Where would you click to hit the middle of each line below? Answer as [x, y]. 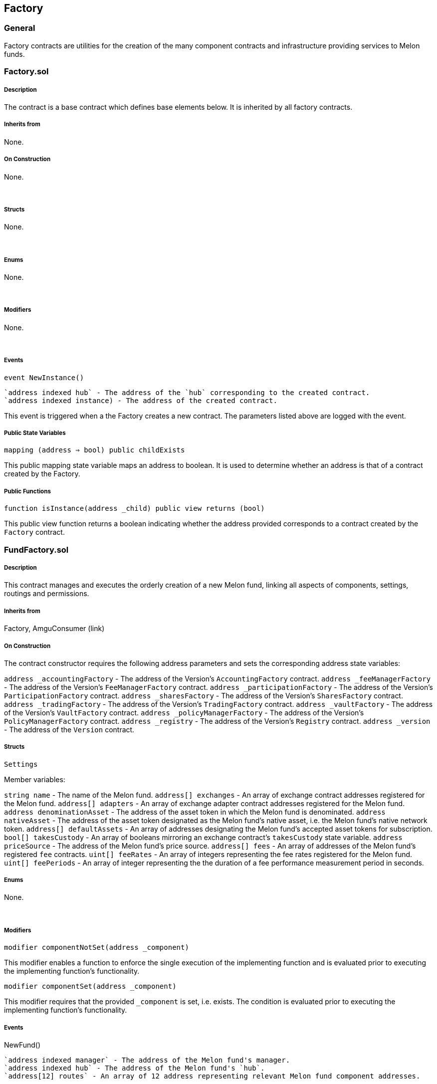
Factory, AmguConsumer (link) [54, 629]
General [20, 28]
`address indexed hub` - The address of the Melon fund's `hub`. [134, 1068]
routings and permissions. [47, 594]
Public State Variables [35, 433]
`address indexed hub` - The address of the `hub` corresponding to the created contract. [187, 392]
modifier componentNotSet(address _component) [97, 948]
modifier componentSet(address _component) [90, 986]
